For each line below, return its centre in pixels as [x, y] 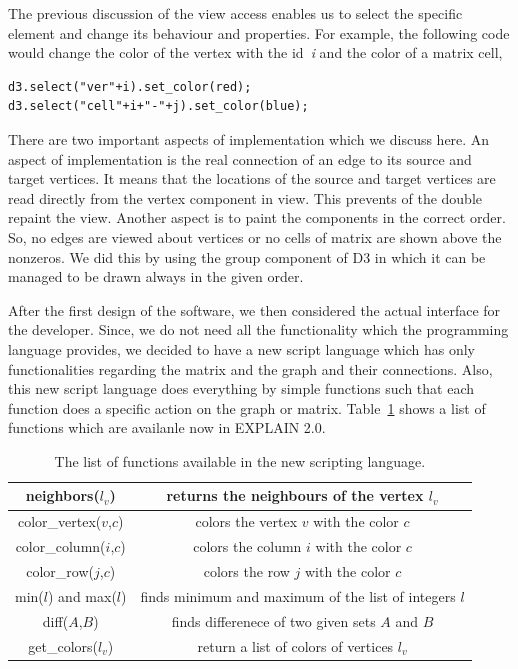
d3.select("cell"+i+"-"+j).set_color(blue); [158, 106]
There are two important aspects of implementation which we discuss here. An [249, 138]
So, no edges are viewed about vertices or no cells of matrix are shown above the [255, 236]
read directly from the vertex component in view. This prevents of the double [245, 197]
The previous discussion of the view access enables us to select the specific [235, 13]
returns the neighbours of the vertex [295, 495]
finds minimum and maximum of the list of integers [298, 595]
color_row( [60, 571]
